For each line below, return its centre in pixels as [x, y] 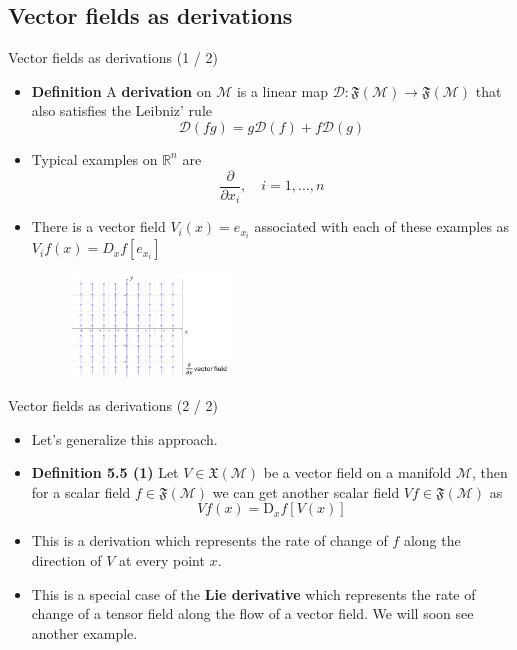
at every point [161, 559]
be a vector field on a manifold [357, 472]
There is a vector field [98, 226]
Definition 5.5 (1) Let [105, 472]
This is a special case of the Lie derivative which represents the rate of [253, 593]
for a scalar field [81, 491]
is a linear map [282, 90]
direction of [66, 559]
